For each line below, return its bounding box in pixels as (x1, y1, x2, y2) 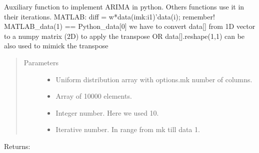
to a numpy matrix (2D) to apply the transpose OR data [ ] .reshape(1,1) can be (4, 30, 245, 41)
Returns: (4, 141, 30, 151)
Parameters (23, 57, 58, 67)
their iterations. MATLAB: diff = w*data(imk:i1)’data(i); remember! (4, 11, 215, 21)
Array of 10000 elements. (55, 91, 132, 101)
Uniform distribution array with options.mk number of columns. (55, 74, 252, 84)
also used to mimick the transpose (4, 40, 108, 51)
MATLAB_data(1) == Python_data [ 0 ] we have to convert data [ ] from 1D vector (4, 21, 255, 31)
